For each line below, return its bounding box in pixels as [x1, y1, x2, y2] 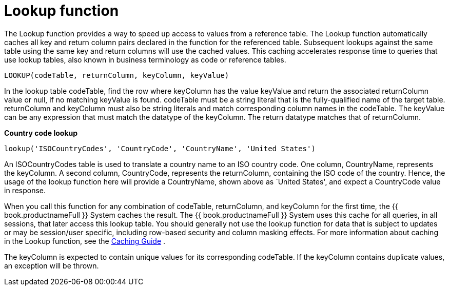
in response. [4, 185, 46, 195]
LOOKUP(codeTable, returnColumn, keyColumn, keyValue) [4, 71, 229, 79]
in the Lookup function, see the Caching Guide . [4, 236, 166, 245]
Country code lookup [4, 128, 78, 137]
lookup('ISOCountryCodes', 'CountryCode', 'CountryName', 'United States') [4, 144, 316, 153]
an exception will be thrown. [4, 261, 99, 270]
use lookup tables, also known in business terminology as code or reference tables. [4, 55, 286, 64]
